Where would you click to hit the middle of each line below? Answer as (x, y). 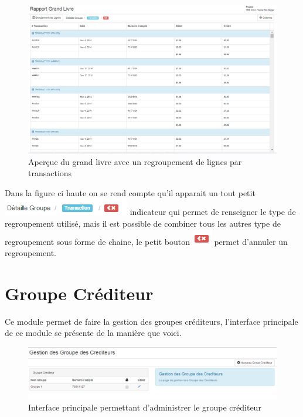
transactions (50, 173)
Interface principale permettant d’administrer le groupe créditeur (145, 407)
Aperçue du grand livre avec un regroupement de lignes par (135, 161)
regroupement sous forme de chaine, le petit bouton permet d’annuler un (146, 241)
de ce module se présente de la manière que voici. (93, 333)
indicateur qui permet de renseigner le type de (213, 212)
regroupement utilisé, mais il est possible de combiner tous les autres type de (143, 223)
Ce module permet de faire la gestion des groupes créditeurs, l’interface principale (151, 321)
